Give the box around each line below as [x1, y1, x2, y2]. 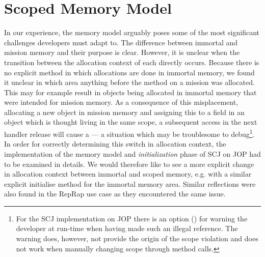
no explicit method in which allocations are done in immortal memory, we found [4, 67, 255, 77]
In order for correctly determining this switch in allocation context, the [4, 138, 226, 149]
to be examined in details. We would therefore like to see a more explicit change [4, 158, 254, 169]
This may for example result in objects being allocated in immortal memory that [4, 87, 257, 97]
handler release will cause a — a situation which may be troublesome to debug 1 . [4, 127, 255, 139]
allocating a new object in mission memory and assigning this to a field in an [4, 106, 245, 117]
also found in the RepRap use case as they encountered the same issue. [4, 188, 226, 199]
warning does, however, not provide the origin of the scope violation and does [16, 233, 258, 244]
